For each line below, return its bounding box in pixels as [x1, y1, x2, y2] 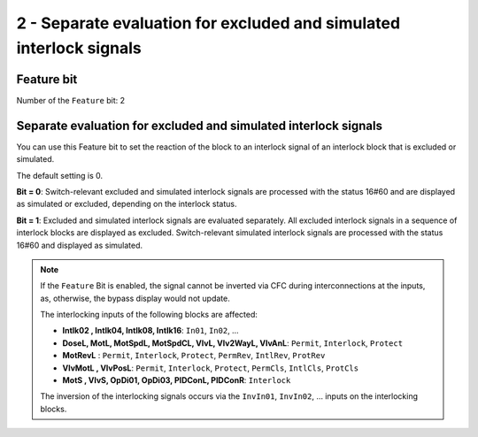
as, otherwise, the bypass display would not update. [40, 293, 230, 303]
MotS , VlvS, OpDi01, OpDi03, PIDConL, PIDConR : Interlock [62, 375, 291, 386]
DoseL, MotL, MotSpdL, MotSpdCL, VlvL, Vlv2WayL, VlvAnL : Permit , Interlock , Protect [62, 337, 403, 349]
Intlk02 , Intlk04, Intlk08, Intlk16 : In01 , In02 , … [62, 326, 239, 336]
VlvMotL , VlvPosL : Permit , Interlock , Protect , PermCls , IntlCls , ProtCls [62, 363, 358, 373]
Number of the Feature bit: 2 [16, 95, 126, 105]
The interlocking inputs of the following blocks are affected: [40, 310, 258, 320]
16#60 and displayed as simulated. [16, 240, 143, 250]
